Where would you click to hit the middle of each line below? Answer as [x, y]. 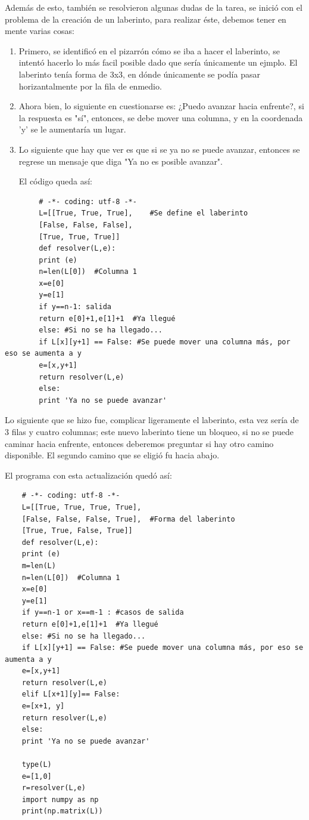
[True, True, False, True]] [77, 531]
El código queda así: [55, 181]
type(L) [37, 765]
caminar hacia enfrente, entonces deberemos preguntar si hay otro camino [139, 443]
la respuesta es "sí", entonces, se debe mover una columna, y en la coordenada [161, 117]
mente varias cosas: [40, 31]
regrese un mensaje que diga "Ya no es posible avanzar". [121, 161]
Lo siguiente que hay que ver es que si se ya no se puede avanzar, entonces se [159, 149]
